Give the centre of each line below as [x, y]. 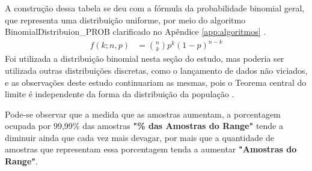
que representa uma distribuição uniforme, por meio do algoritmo [125, 19]
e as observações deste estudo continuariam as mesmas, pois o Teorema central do [156, 82]
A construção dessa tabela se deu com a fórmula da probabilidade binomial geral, [155, 8]
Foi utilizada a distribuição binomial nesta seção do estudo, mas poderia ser [145, 58]
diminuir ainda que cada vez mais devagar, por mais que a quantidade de [139, 137]
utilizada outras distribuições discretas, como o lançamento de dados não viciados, [156, 70]
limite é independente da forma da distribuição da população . [120, 94]
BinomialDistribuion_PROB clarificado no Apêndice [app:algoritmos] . [136, 31]
